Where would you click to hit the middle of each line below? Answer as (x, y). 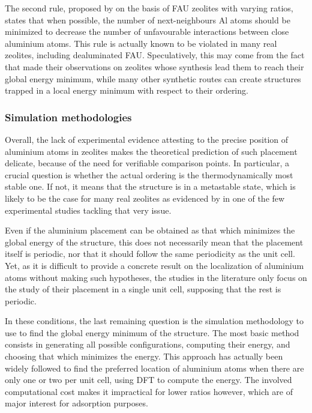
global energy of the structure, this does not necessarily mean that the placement (154, 242)
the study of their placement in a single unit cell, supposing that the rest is (143, 289)
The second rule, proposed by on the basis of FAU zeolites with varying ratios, (149, 8)
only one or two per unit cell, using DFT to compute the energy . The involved (148, 380)
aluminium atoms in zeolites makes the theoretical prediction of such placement (151, 151)
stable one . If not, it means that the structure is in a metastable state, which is (150, 186)
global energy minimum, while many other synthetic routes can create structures (153, 78)
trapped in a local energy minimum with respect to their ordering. (127, 90)
